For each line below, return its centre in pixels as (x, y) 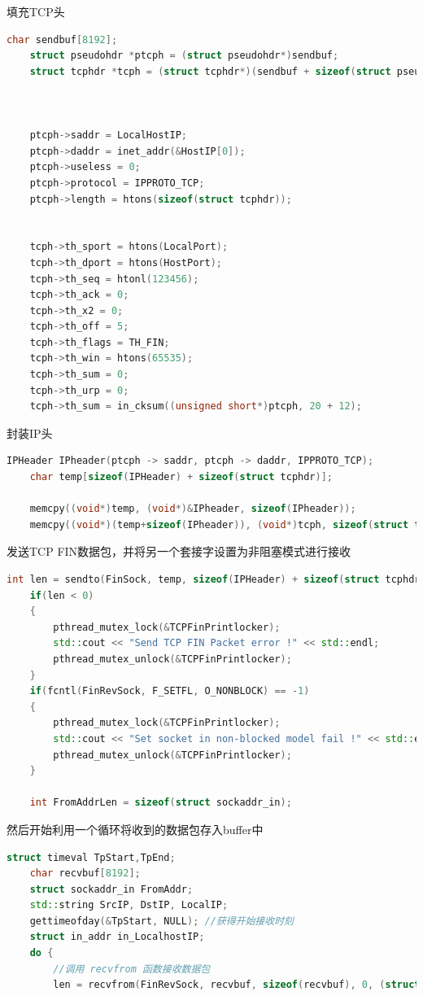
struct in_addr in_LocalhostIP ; (117, 937)
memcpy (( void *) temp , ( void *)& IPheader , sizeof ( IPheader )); (193, 509)
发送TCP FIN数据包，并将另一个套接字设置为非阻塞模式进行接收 (179, 551)
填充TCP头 (36, 11)
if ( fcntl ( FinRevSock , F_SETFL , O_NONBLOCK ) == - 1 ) (170, 691)
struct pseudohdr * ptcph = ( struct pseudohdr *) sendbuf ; (184, 56)
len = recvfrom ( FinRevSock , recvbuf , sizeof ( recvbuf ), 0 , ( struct (237, 985)
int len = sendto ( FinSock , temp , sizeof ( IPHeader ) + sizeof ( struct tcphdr (214, 579)
